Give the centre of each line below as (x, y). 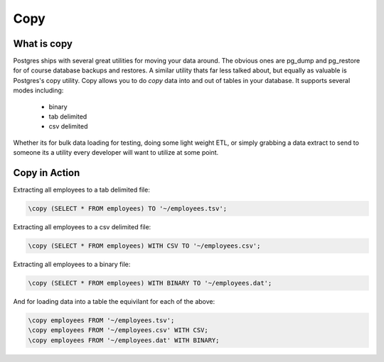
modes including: (38, 90)
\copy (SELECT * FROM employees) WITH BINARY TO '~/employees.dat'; (150, 283)
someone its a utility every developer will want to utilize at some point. (116, 153)
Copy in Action (47, 173)
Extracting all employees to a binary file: (72, 264)
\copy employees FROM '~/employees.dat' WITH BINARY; (124, 340)
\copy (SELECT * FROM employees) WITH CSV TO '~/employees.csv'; (144, 246)
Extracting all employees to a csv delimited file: (82, 227)
